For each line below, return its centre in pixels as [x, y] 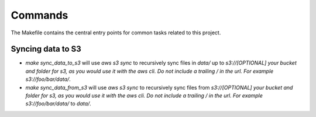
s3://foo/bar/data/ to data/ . [59, 104]
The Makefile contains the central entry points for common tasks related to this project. [116, 33]
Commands [39, 15]
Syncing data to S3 [46, 49]
